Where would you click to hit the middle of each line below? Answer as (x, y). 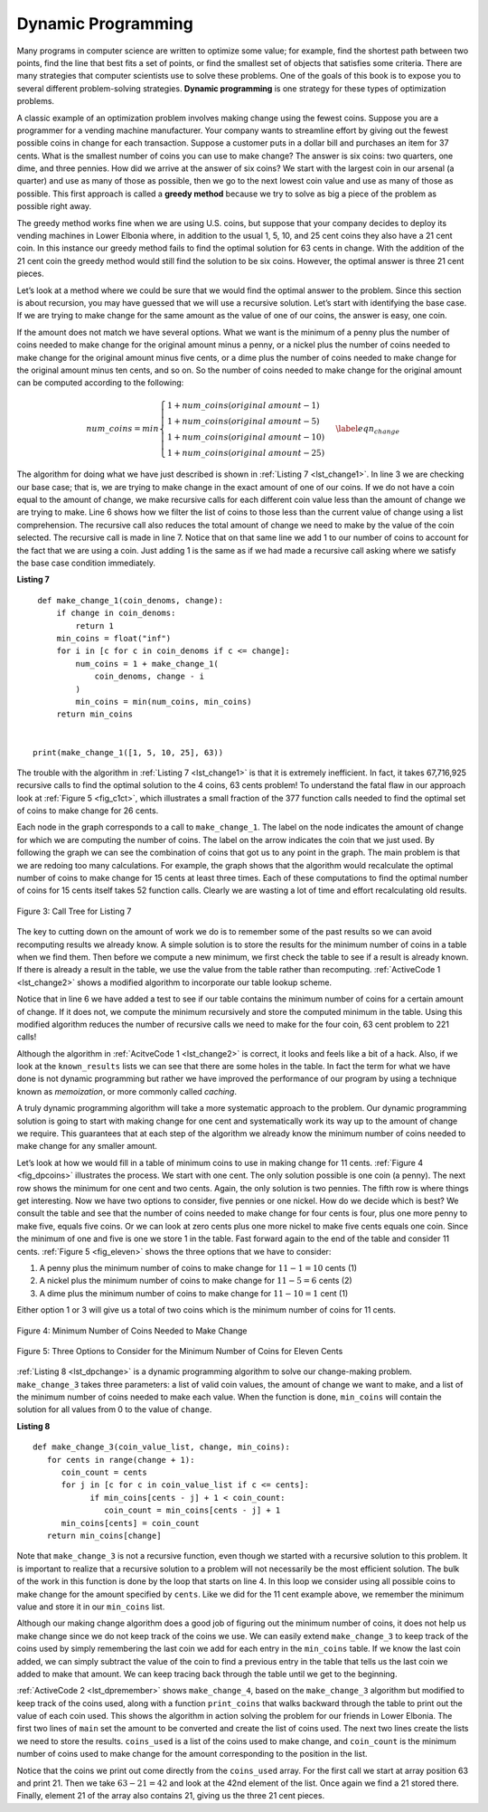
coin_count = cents (104, 1473)
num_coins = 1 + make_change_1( (147, 664)
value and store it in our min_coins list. (91, 1607)
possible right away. (54, 206)
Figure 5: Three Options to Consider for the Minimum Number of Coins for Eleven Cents (180, 1351)
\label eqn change (368, 430)
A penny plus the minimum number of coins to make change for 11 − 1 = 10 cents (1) (198, 1267)
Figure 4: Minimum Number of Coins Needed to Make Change (132, 1331)
